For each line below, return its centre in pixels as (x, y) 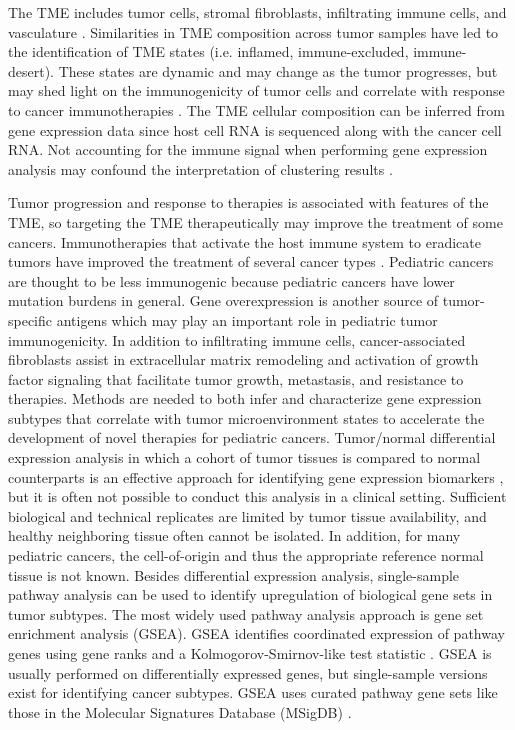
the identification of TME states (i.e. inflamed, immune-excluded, (208, 51)
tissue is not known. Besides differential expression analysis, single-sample (234, 574)
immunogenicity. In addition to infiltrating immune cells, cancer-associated (237, 339)
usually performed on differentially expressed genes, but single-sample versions (248, 672)
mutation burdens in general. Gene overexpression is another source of (223, 300)
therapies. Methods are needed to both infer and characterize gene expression (245, 398)
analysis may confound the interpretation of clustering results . (200, 168)
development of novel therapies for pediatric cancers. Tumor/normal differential (252, 437)
